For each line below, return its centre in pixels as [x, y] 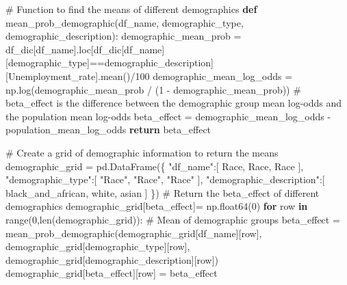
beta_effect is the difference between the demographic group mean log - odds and [174, 103]
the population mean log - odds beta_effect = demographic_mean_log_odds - [168, 116]
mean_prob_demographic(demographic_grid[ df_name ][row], [134, 233]
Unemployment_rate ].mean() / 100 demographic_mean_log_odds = [150, 76]
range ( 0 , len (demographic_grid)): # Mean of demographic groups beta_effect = [173, 219]
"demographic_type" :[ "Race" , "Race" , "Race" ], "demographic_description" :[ [165, 179]
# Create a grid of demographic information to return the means [142, 152]
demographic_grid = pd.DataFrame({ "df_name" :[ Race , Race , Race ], [155, 166]
